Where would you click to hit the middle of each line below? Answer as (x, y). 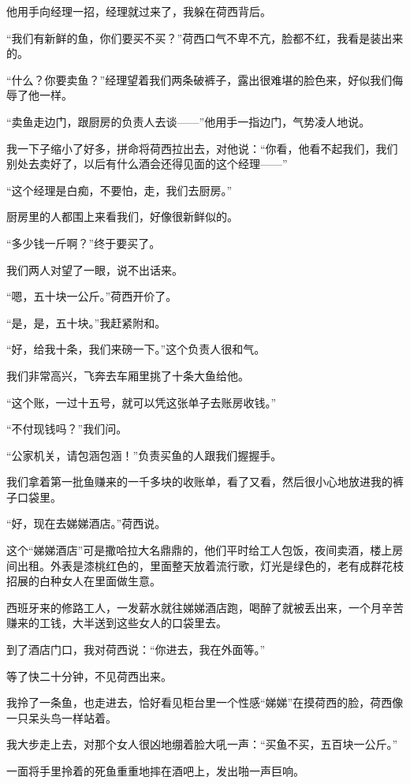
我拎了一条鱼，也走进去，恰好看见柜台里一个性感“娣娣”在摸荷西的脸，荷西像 (205, 702)
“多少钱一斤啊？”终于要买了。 (84, 243)
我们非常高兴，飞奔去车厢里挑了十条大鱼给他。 (128, 375)
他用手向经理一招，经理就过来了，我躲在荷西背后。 (139, 11)
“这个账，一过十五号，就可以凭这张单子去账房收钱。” (142, 402)
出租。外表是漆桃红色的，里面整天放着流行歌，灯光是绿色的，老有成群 (199, 565)
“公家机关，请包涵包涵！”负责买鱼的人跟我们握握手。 (144, 455)
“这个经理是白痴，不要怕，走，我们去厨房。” (119, 190)
